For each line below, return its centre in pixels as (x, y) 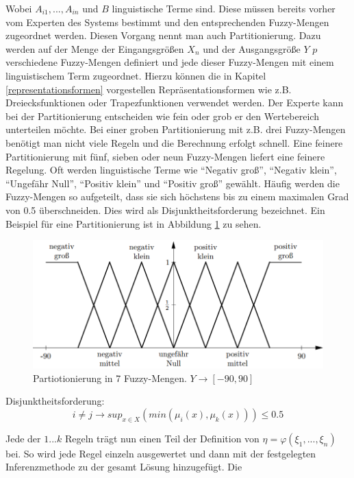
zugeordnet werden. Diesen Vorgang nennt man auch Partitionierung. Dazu (163, 35)
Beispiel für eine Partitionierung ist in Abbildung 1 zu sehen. (134, 223)
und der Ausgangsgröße (252, 48)
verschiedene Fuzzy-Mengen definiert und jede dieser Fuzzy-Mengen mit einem (170, 62)
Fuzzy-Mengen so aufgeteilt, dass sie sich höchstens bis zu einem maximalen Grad (177, 196)
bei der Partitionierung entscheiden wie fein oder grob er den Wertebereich (162, 116)
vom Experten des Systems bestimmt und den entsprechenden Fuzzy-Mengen (167, 22)
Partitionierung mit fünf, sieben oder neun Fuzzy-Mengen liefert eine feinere (165, 156)
